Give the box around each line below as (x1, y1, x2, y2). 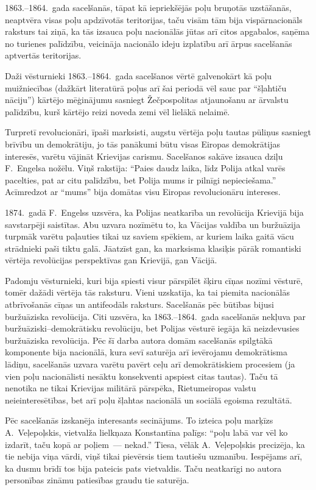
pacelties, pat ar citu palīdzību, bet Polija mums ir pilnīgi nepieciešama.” (5, 173, 276, 186)
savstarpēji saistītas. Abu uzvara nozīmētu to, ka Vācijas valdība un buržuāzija (5, 218, 301, 230)
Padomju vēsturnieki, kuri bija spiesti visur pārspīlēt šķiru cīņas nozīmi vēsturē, (5, 274, 303, 286)
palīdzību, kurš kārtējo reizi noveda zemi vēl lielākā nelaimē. (5, 105, 230, 118)
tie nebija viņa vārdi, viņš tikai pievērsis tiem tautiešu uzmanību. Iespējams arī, (5, 450, 303, 463)
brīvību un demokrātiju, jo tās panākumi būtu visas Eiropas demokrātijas (5, 137, 280, 150)
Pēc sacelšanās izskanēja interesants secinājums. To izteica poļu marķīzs (5, 414, 273, 427)
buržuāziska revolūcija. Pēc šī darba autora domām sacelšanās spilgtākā (5, 333, 273, 346)
